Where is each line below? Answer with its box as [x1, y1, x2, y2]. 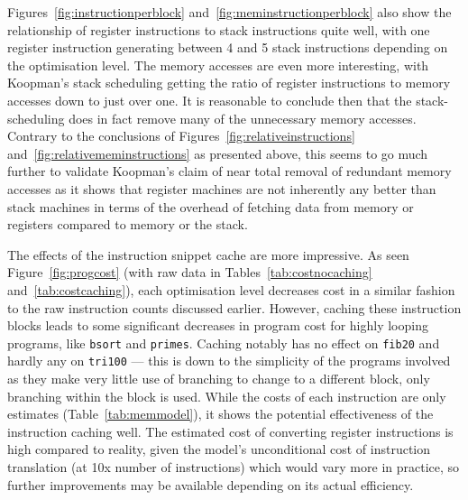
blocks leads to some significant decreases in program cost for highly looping [7, 316, 428, 335]
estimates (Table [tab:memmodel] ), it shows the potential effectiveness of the [7, 404, 434, 423]
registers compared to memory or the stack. [7, 215, 248, 234]
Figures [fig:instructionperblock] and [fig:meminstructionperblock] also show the [7, 3, 452, 21]
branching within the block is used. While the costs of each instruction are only [7, 386, 446, 405]
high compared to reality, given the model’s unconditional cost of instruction [7, 440, 430, 458]
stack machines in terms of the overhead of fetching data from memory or [7, 197, 414, 216]
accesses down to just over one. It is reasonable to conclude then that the [7, 90, 412, 109]
